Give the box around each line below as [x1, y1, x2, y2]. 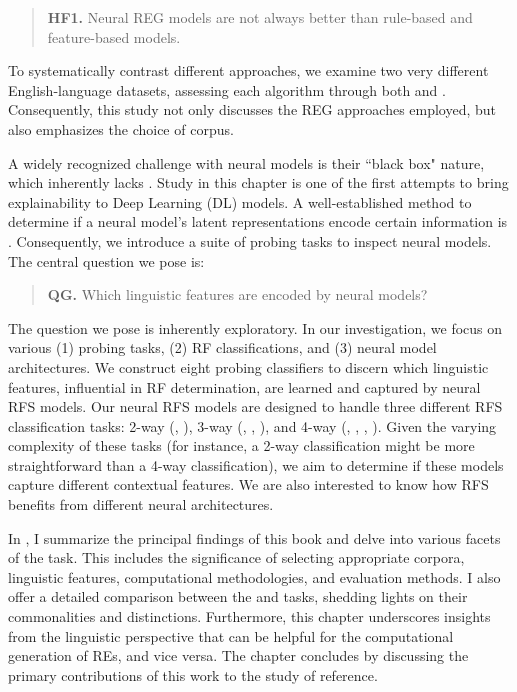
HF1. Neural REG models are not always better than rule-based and [47, 7, 473, 27]
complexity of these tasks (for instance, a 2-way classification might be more [8, 435, 475, 456]
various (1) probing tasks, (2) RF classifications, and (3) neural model [8, 337, 437, 358]
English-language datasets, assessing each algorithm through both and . [8, 79, 446, 100]
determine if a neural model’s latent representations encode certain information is [8, 211, 508, 232]
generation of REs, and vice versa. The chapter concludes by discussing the [8, 645, 469, 666]
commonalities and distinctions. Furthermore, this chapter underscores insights [8, 606, 491, 627]
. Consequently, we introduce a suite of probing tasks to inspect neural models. [8, 230, 492, 251]
